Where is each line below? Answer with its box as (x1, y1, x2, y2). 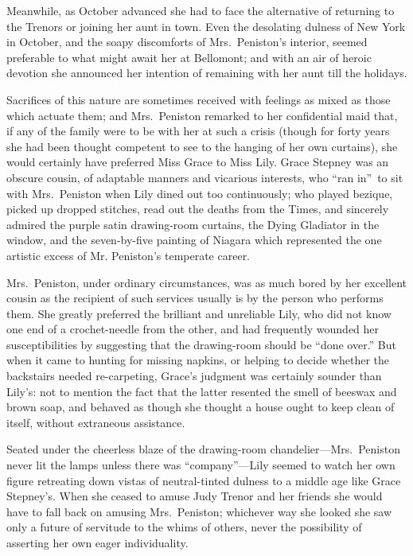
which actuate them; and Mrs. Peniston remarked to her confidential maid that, (6, 107, 398, 123)
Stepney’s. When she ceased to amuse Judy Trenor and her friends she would (6, 488, 383, 504)
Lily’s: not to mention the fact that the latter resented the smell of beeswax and (6, 383, 397, 399)
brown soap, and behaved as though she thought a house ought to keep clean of (6, 399, 395, 415)
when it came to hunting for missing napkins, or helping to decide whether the (6, 352, 390, 368)
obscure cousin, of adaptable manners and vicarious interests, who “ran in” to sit (6, 169, 403, 185)
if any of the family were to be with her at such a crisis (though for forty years (6, 122, 390, 139)
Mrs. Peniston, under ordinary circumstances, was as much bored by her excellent (6, 274, 407, 290)
